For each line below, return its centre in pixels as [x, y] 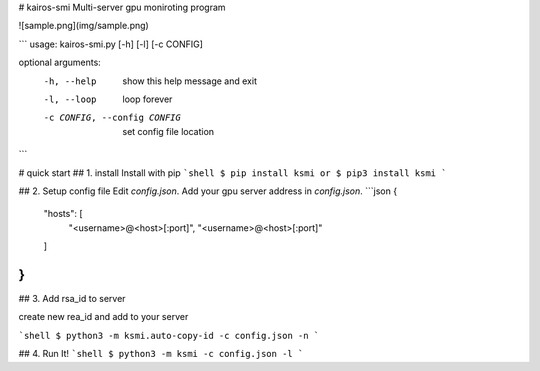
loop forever [147, 99]
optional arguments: [60, 62]
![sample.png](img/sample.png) [83, 26]
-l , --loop [70, 99]
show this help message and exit [189, 81]
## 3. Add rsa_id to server [72, 298]
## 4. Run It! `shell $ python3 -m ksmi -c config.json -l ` [161, 354]
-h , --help [70, 81]
